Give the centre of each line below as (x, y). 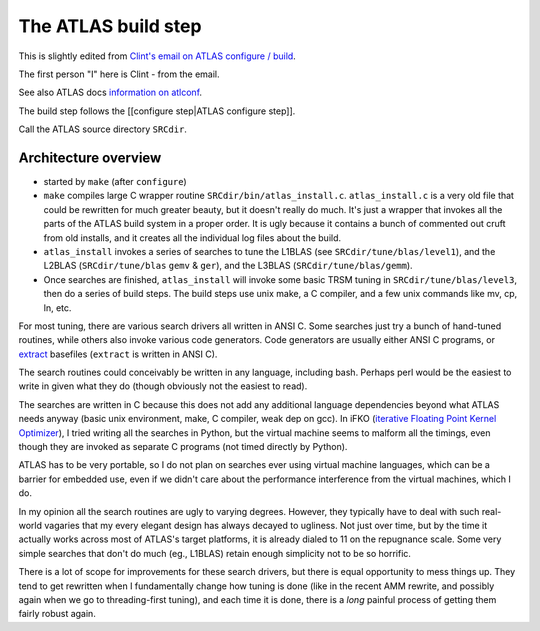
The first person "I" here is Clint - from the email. (119, 74)
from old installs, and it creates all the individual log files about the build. (192, 237)
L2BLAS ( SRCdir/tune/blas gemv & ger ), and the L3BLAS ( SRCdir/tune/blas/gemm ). (228, 266)
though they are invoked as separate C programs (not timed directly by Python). (183, 447)
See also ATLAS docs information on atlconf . (110, 92)
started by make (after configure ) (115, 182)
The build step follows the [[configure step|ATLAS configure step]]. (157, 111)
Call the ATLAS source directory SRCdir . (102, 129)
